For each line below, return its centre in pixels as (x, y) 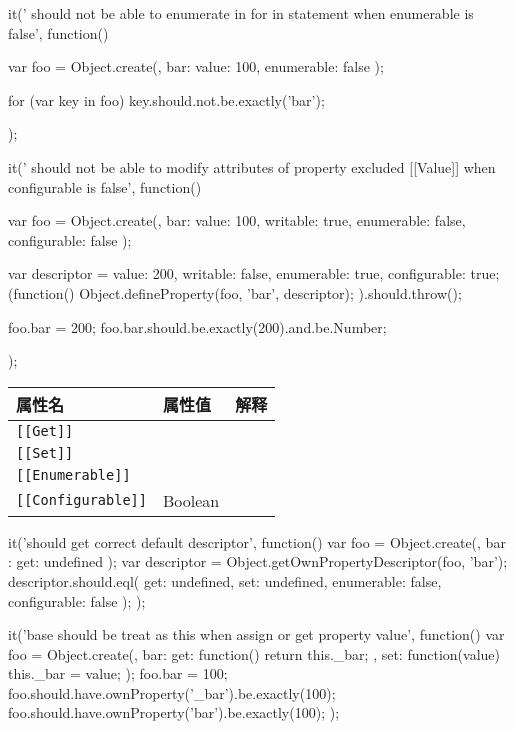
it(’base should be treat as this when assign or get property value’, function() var (256, 634)
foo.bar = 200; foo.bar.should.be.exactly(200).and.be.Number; (197, 326)
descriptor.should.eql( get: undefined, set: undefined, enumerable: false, (225, 580)
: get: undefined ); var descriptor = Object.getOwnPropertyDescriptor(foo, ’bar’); (258, 561)
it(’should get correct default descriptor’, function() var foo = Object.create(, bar (257, 541)
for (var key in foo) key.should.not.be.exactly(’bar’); (166, 99)
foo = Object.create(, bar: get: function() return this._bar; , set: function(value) (254, 653)
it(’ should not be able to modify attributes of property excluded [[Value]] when (252, 166)
